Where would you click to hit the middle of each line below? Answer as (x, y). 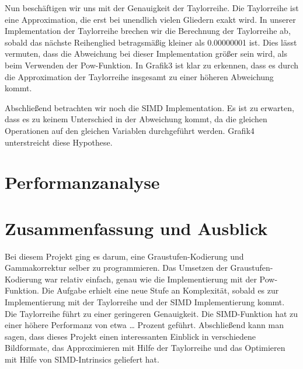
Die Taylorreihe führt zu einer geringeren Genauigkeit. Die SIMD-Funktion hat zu (151, 313)
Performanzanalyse (82, 182)
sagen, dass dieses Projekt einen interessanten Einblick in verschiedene (130, 336)
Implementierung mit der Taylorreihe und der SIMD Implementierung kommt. (145, 302)
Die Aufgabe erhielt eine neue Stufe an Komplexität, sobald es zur (160, 290)
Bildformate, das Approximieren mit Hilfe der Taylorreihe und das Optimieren (145, 348)
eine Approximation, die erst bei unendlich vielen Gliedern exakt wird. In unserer (150, 19)
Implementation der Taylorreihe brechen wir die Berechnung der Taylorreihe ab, (148, 31)
